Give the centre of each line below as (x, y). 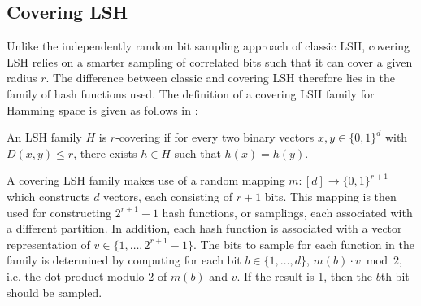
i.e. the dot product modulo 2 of (87, 275)
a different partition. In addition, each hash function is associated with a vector (204, 228)
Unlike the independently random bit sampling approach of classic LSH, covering (208, 46)
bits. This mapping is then (330, 196)
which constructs (48, 196)
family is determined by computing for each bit (124, 260)
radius (22, 78)
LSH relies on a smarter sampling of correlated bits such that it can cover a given (210, 61)
